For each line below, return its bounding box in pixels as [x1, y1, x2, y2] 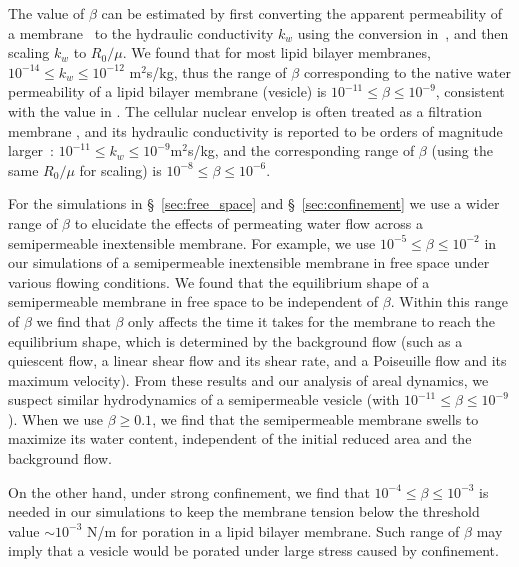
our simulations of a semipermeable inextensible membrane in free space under [8, 252, 490, 273]
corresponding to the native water [303, 61, 511, 82]
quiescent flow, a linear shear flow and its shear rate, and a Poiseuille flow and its [8, 350, 507, 371]
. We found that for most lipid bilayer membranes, [122, 42, 431, 63]
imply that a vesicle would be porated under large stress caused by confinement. [8, 540, 499, 561]
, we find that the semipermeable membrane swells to [152, 408, 479, 429]
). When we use [8, 408, 103, 429]
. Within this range [390, 291, 508, 312]
